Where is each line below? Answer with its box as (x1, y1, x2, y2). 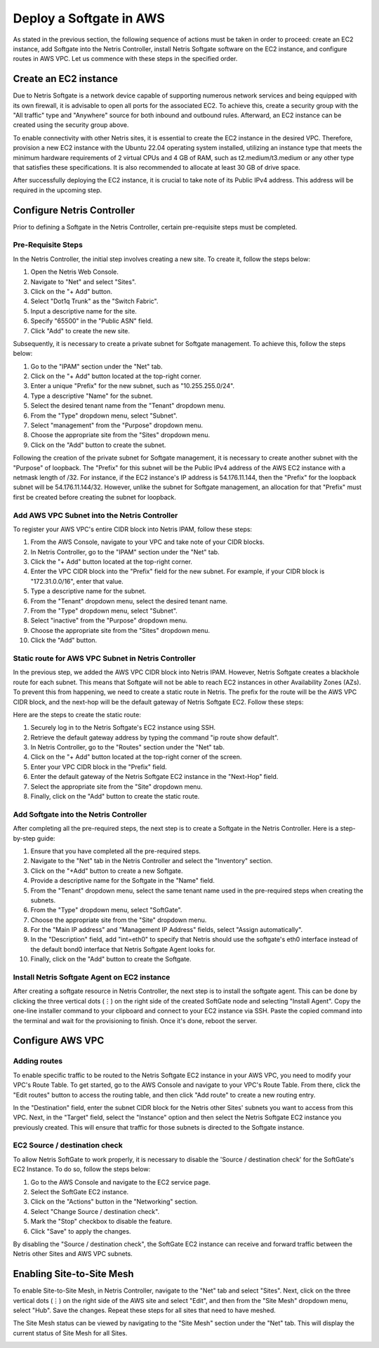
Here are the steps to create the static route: (13, 710, 142, 719)
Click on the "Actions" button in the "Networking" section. (30, 1197, 198, 1206)
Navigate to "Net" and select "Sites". (30, 277, 137, 286)
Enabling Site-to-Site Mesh (13, 1268, 134, 1280)
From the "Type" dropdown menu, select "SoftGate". (30, 906, 182, 914)
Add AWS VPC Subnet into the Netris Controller (13, 510, 178, 520)
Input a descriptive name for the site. (30, 307, 137, 315)
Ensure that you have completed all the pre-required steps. (30, 846, 201, 855)
